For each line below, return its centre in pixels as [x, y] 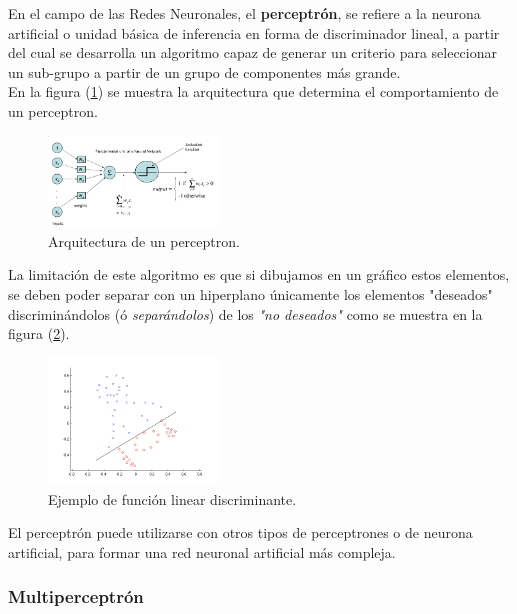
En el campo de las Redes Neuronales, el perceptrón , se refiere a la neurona [244, 13]
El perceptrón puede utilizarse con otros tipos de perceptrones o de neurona [240, 532]
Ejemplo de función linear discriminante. [172, 498]
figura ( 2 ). [39, 333]
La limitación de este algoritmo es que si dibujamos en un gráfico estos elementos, [259, 274]
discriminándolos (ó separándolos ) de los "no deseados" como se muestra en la [245, 313]
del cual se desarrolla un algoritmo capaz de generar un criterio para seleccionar [253, 52]
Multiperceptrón [76, 596]
